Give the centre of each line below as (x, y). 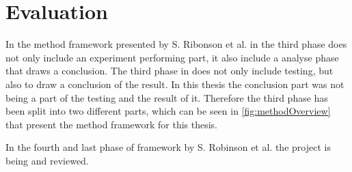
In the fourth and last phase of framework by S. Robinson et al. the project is (168, 147)
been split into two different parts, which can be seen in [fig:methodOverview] (168, 111)
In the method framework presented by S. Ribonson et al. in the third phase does (176, 44)
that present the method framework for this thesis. (112, 124)
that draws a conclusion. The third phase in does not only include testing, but (170, 71)
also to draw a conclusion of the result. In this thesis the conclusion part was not (175, 84)
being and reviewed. (47, 160)
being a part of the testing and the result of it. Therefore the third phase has (167, 97)
